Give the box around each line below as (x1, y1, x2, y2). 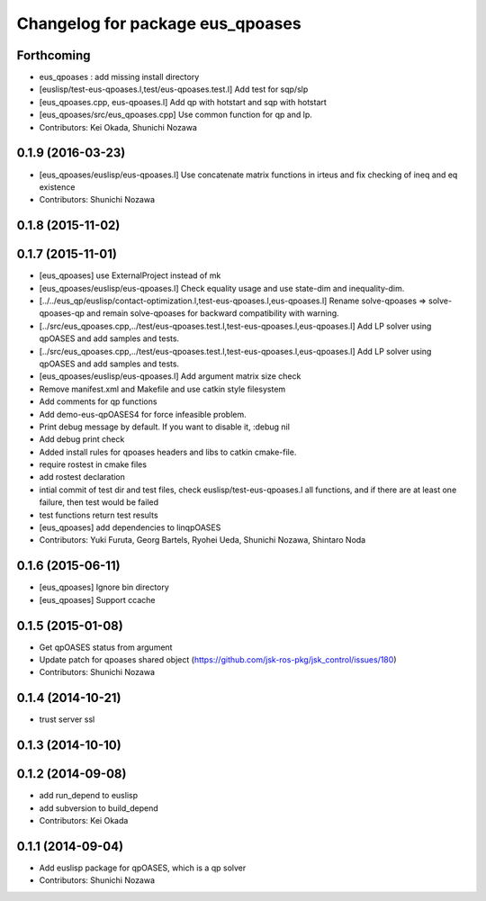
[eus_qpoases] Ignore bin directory (39, 581, 170, 593)
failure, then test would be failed (39, 497, 159, 508)
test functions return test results (39, 509, 158, 520)
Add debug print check (39, 434, 125, 445)
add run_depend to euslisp (39, 790, 139, 801)
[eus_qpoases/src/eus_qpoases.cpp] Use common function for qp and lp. (39, 109, 312, 121)
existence (39, 181, 76, 193)
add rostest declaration (39, 472, 126, 482)
